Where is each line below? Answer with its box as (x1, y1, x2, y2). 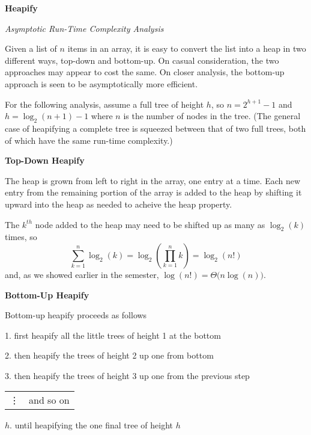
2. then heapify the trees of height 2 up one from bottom (5, 349, 214, 362)
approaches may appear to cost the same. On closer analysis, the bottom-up (5, 66, 285, 78)
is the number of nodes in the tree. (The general (123, 110, 301, 122)
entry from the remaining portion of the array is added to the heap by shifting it (5, 186, 302, 199)
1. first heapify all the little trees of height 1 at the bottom (5, 329, 221, 341)
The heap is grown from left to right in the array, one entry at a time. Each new (5, 174, 301, 187)
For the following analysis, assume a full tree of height (5, 97, 204, 110)
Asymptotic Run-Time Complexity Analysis (5, 22, 164, 34)
